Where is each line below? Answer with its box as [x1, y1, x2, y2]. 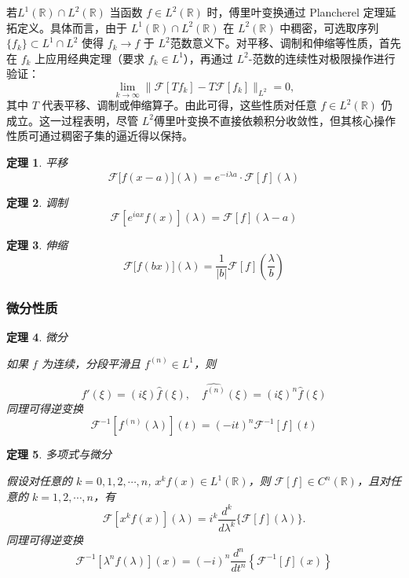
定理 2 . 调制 [6, 193, 68, 210]
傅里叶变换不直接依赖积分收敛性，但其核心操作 [153, 112, 396, 128]
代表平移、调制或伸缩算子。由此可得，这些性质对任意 [42, 97, 317, 113]
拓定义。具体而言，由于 [6, 19, 127, 35]
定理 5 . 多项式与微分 [6, 446, 111, 462]
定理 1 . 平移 [6, 153, 68, 170]
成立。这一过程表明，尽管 [6, 112, 138, 128]
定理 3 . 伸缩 [6, 237, 68, 253]
